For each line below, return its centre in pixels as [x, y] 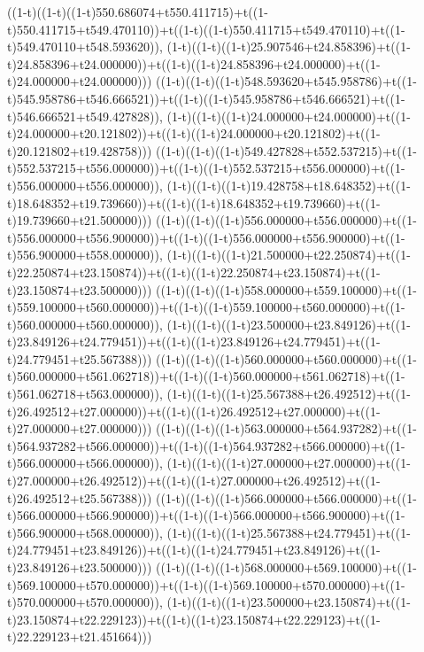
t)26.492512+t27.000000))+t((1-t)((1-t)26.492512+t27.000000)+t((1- [194, 411]
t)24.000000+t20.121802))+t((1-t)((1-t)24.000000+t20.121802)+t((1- [194, 133]
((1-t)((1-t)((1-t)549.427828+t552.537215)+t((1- [286, 150]
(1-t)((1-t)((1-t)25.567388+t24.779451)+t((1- [289, 532]
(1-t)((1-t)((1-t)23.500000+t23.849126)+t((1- [289, 324]
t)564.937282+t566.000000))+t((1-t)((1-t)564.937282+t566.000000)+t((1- [206, 445]
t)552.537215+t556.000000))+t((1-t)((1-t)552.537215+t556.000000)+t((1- [206, 168]
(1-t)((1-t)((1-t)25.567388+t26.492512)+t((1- [289, 394]
